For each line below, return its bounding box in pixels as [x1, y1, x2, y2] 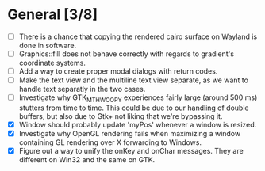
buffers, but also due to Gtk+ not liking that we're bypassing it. [18, 111, 223, 120]
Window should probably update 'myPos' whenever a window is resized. [18, 120, 257, 129]
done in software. [18, 41, 77, 50]
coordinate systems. [18, 58, 86, 68]
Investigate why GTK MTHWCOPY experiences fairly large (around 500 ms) [18, 93, 258, 104]
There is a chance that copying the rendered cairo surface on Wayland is [18, 32, 258, 41]
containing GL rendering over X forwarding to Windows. [18, 138, 202, 147]
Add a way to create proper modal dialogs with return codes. [18, 66, 218, 76]
